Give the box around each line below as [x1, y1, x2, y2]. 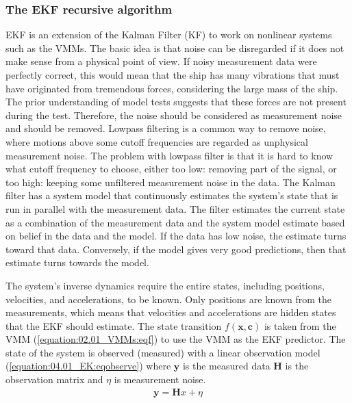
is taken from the [264, 318, 336, 333]
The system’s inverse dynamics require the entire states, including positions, [5, 278, 325, 292]
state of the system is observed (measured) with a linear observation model [5, 345, 320, 359]
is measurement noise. [114, 372, 206, 387]
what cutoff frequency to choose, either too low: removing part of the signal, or [5, 161, 337, 176]
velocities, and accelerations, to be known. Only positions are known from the [5, 291, 332, 306]
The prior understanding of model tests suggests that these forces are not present [5, 94, 347, 109]
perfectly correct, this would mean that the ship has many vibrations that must [5, 68, 340, 81]
